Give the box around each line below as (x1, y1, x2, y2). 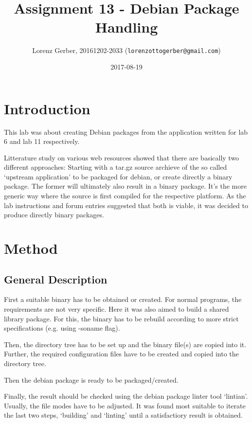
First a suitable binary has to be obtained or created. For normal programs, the (4, 294, 242, 304)
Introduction (4, 98, 90, 118)
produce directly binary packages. (4, 210, 104, 220)
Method (4, 238, 58, 258)
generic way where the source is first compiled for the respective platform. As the (4, 191, 246, 201)
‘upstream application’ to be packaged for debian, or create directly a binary (4, 171, 233, 181)
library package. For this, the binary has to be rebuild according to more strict (4, 313, 239, 323)
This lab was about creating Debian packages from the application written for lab (4, 126, 248, 137)
